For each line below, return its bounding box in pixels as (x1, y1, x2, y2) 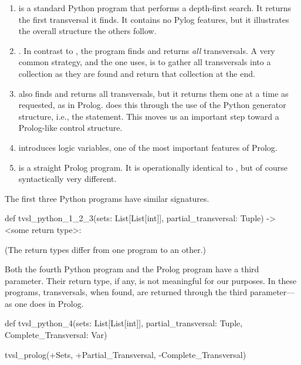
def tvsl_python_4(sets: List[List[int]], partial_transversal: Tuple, (5, 317, 243, 329)
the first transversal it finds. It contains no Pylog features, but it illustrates (18, 13, 289, 25)
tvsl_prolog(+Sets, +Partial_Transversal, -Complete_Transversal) (5, 348, 246, 360)
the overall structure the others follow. (18, 25, 157, 37)
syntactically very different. (18, 173, 117, 185)
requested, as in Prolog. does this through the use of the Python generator (18, 99, 286, 111)
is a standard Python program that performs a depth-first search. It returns (18, 2, 292, 13)
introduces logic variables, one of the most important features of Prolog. (18, 141, 278, 153)
